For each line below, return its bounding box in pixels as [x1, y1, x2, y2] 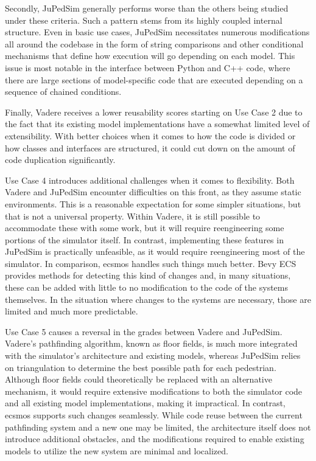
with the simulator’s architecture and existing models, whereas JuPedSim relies [5, 349, 301, 362]
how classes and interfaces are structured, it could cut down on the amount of [5, 141, 295, 154]
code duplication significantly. [5, 153, 116, 166]
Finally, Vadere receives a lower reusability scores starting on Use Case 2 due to [5, 105, 303, 118]
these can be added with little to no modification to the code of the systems [5, 281, 288, 294]
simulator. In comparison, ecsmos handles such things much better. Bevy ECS [5, 257, 297, 269]
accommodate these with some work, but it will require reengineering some [5, 221, 284, 234]
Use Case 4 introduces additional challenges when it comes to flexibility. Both [5, 173, 295, 186]
